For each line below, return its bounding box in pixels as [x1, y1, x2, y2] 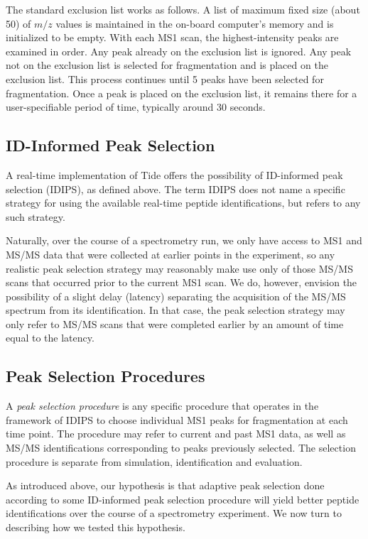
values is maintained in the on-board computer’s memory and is [55, 16, 334, 31]
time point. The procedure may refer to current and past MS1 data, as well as [6, 426, 346, 441]
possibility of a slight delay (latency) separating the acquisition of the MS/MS [6, 288, 346, 303]
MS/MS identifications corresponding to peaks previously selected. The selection [6, 440, 356, 455]
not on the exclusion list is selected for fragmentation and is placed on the [6, 58, 328, 72]
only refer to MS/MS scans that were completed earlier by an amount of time [6, 316, 344, 331]
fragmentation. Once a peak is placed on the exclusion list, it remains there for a [6, 85, 357, 100]
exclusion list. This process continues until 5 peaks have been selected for [6, 71, 324, 86]
